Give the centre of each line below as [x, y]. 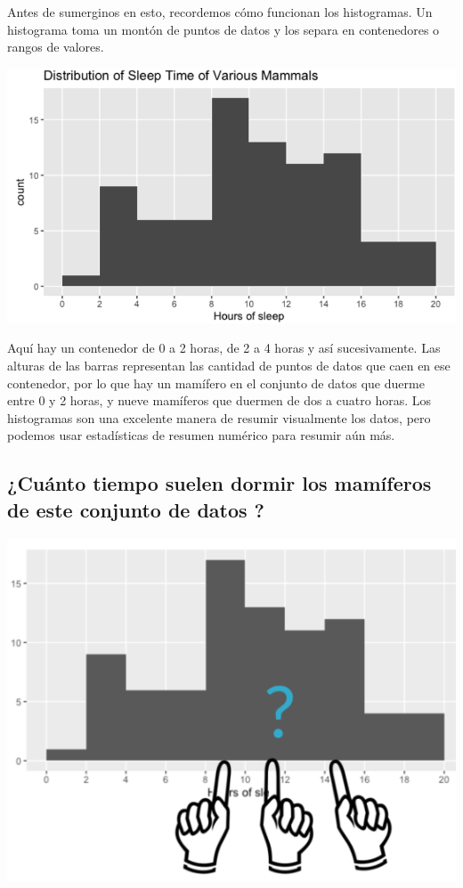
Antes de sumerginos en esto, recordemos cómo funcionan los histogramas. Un [220, 12]
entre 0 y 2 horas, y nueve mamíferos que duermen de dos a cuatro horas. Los [219, 400]
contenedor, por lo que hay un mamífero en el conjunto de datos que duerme [216, 383]
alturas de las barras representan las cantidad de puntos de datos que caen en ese [229, 365]
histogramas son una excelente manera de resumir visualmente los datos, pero [219, 417]
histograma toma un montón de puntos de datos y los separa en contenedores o [223, 29]
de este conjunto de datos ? [136, 509]
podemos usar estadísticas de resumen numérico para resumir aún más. [201, 435]
